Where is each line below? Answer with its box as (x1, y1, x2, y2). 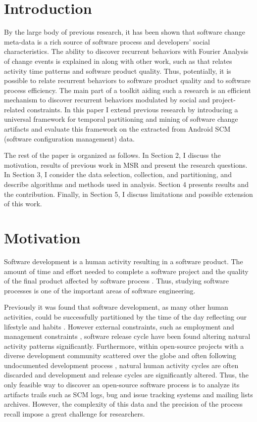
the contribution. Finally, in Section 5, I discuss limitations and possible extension (4, 188, 253, 199)
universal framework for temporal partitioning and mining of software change (4, 114, 238, 124)
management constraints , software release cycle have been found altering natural (4, 331, 251, 341)
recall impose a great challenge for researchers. (4, 408, 145, 419)
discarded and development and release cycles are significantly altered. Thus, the (4, 370, 249, 380)
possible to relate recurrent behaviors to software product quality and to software (4, 75, 251, 86)
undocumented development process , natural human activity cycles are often (4, 360, 239, 370)
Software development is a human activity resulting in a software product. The (4, 256, 243, 266)
